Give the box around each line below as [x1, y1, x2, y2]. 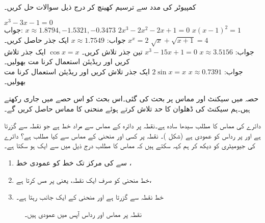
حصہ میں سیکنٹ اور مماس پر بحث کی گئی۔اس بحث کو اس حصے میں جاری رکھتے [4, 93, 259, 103]
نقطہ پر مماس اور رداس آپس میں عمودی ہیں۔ [24, 208, 142, 219]
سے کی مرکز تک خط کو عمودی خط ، [16, 157, 132, 168]
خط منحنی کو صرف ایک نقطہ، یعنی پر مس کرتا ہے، [16, 174, 152, 185]
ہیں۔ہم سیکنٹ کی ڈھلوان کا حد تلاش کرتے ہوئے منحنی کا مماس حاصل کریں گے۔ [4, 103, 250, 114]
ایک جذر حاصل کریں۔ [4, 34, 69, 45]
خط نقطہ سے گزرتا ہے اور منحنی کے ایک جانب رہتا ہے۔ [16, 191, 164, 202]
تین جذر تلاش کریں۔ [82, 46, 143, 57]
